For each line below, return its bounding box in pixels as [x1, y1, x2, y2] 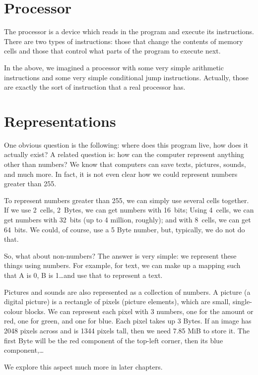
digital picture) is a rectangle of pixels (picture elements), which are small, [4, 296, 231, 307]
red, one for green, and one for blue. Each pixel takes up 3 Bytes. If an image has [4, 316, 252, 326]
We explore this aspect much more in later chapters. [4, 361, 163, 372]
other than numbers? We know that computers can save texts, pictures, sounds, [4, 159, 246, 169]
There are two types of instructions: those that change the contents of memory [4, 36, 243, 46]
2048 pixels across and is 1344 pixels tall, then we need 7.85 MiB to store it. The [4, 325, 250, 335]
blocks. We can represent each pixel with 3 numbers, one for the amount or [25, 306, 254, 316]
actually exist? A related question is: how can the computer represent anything [4, 149, 244, 160]
